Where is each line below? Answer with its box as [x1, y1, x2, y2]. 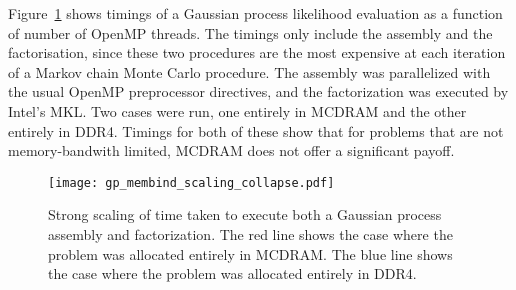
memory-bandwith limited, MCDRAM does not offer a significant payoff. [8, 140, 455, 161]
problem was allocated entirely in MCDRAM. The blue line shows [48, 243, 453, 264]
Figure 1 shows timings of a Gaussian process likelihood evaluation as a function [8, 3, 503, 23]
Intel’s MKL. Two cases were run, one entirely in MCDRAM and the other [8, 100, 467, 121]
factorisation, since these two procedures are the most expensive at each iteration [8, 42, 506, 63]
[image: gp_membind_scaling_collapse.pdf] [48, 175, 335, 190]
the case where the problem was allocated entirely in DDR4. [48, 263, 417, 284]
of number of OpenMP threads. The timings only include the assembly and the [8, 22, 493, 43]
